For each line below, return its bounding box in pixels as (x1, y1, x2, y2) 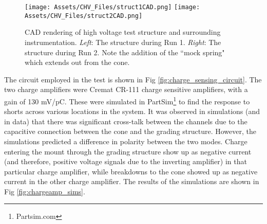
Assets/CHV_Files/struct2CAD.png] (25, 12, 143, 19)
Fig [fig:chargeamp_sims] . (4, 186, 85, 196)
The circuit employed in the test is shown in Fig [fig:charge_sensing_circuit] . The (4, 74, 262, 84)
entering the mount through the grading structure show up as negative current (4, 146, 252, 156)
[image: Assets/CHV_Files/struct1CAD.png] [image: (25, 4, 200, 11)
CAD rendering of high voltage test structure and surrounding (25, 27, 221, 37)
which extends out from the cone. (25, 57, 130, 68)
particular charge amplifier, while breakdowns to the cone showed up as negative (4, 166, 258, 176)
